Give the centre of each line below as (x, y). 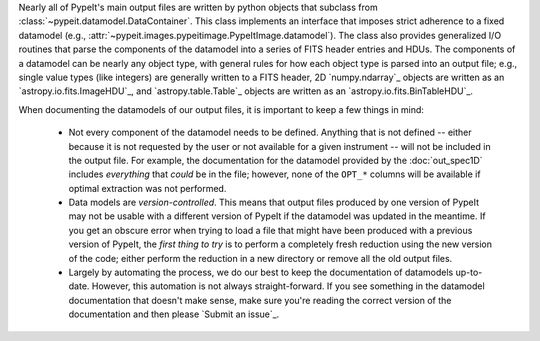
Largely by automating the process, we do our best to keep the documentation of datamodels (261, 272)
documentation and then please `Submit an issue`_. (174, 314)
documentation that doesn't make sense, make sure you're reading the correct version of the (260, 300)
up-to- (469, 272)
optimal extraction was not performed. (147, 188)
